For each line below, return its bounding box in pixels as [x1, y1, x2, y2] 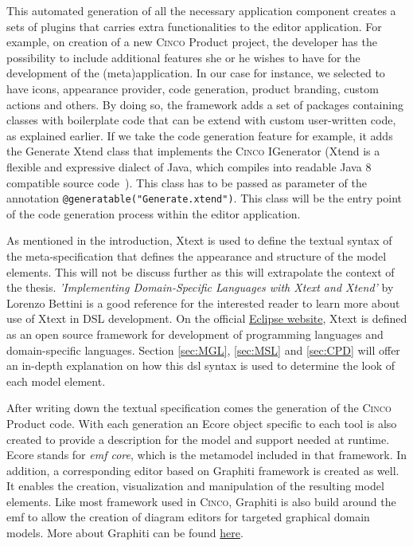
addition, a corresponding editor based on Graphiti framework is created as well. [6, 462, 399, 478]
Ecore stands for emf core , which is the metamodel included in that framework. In [6, 446, 407, 463]
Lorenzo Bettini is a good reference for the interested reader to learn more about [6, 294, 400, 311]
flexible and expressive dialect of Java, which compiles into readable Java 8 [6, 158, 372, 175]
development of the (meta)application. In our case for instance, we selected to [6, 65, 385, 81]
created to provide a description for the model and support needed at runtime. [6, 430, 390, 447]
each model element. [6, 372, 106, 389]
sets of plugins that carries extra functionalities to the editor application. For [6, 18, 382, 34]
